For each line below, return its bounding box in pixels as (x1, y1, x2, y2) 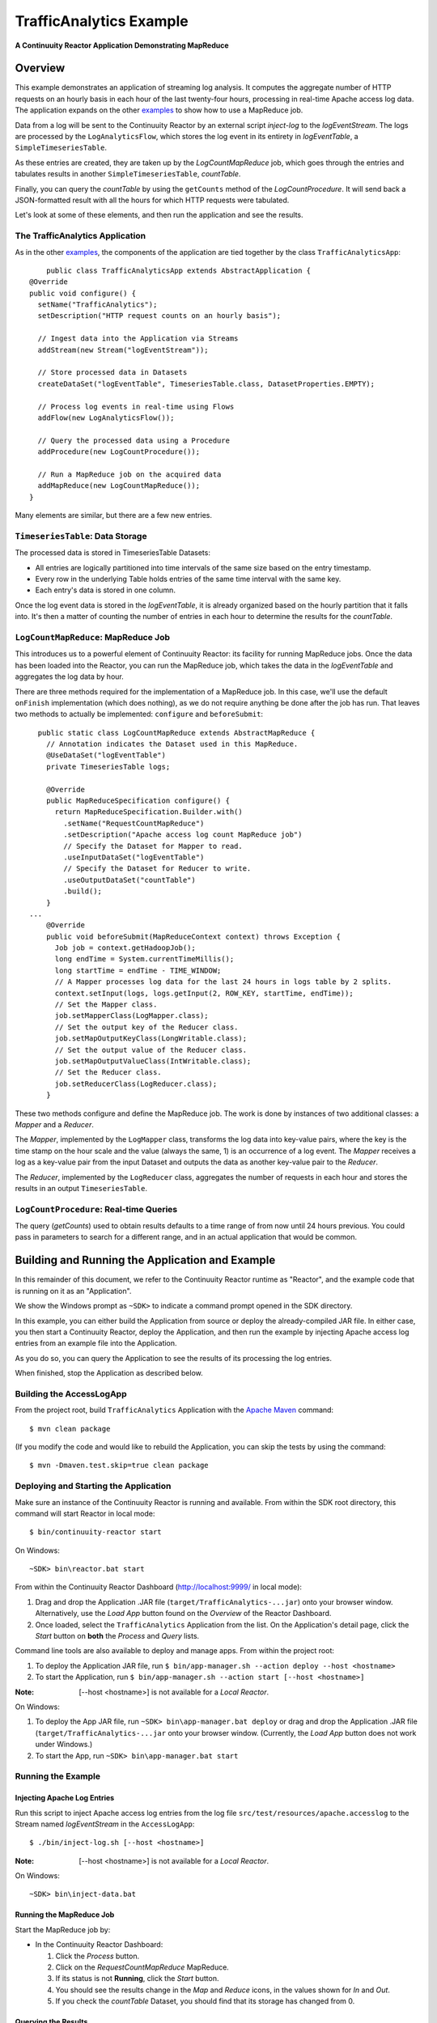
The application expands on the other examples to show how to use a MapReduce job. (15, 105, 303, 115)
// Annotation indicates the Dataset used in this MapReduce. (45, 740, 299, 749)
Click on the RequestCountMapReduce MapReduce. (55, 1962, 230, 1972)
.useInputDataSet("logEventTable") (63, 852, 205, 862)
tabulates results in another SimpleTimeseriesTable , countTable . (15, 169, 241, 179)
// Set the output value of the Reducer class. (54, 1045, 247, 1054)
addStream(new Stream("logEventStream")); (37, 345, 210, 354)
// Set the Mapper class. (54, 1000, 158, 1009)
